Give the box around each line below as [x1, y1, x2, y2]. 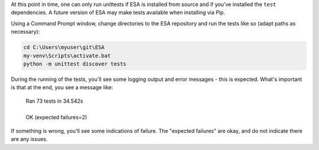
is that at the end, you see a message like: [11, 84, 113, 91]
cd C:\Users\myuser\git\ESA [23, 44, 105, 51]
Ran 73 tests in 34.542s [25, 97, 83, 105]
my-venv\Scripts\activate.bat [23, 52, 111, 59]
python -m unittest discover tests [23, 60, 126, 67]
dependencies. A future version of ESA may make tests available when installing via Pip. [11, 9, 226, 16]
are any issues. [11, 136, 48, 143]
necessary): [11, 28, 40, 35]
